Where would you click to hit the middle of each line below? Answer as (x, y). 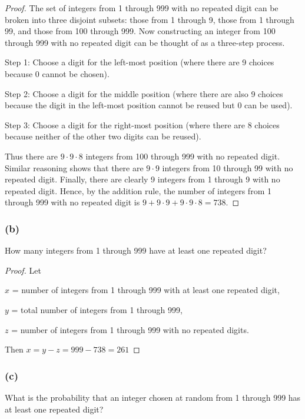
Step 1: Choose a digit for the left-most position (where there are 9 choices (140, 62)
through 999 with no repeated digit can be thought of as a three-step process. (145, 42)
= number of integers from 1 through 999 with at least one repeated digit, (146, 290)
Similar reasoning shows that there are (74, 167)
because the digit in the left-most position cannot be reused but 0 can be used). (149, 105)
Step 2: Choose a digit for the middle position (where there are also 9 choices (144, 93)
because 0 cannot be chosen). (57, 73)
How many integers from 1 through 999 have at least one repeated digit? (136, 250)
